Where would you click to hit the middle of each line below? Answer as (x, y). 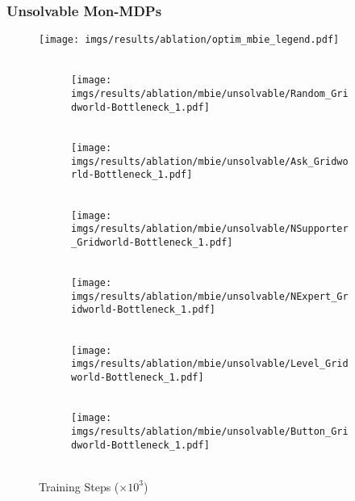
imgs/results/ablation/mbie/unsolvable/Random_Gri (210, 94)
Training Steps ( (79, 486)
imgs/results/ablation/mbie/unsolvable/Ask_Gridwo (210, 161)
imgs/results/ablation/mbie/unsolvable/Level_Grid (210, 364)
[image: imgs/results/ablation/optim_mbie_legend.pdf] (189, 40)
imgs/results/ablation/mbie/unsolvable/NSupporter (210, 229)
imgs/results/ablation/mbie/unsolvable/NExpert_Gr (210, 296)
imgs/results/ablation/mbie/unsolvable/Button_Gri (210, 431)
